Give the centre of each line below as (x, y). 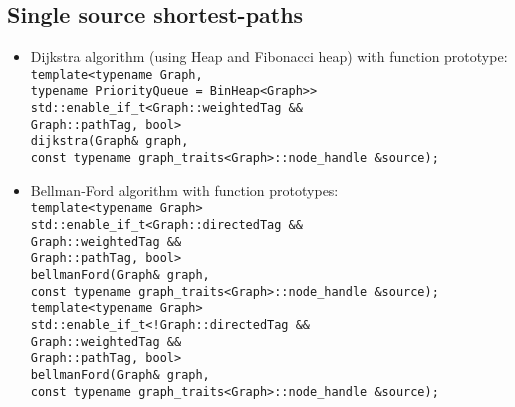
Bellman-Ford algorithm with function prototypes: (184, 189)
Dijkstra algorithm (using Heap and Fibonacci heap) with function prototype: (269, 56)
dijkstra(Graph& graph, (109, 141)
